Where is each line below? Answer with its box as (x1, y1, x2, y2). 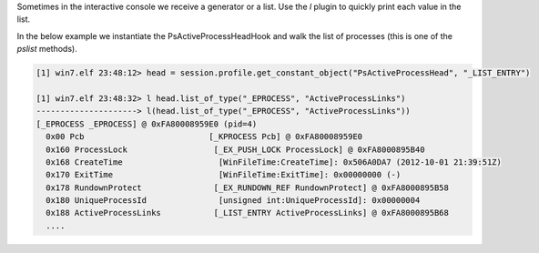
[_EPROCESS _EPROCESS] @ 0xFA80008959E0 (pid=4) (36, 118, 258, 129)
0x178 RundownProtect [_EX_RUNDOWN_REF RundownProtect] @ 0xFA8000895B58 (46, 182, 450, 193)
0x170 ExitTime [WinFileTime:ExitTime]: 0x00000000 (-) (46, 169, 402, 180)
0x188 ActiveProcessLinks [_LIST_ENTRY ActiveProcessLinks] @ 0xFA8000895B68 (46, 207, 450, 218)
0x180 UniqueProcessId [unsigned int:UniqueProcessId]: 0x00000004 (46, 196, 421, 206)
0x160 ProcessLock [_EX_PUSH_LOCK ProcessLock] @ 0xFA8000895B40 (46, 144, 425, 155)
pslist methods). (16, 44, 77, 55)
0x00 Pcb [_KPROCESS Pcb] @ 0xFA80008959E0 (46, 132, 363, 142)
